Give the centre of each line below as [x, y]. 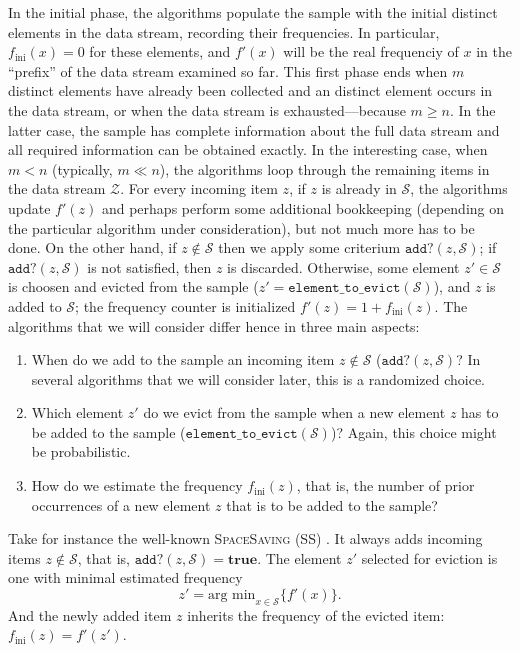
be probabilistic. [81, 451]
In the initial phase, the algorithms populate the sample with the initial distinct [253, 12]
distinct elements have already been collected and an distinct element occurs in [250, 90]
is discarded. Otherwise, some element [343, 266]
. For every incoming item [199, 188]
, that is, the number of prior [385, 485]
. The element [299, 557]
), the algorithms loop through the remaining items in [324, 168]
